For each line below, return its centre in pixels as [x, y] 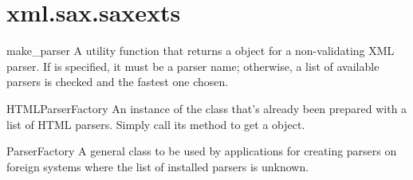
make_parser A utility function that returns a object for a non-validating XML [201, 51]
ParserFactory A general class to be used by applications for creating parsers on [202, 151]
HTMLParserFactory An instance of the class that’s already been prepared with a [207, 108]
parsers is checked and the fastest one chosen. [118, 82]
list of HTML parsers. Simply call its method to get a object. [156, 124]
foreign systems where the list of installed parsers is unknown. [158, 166]
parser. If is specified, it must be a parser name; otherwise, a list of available [193, 66]
